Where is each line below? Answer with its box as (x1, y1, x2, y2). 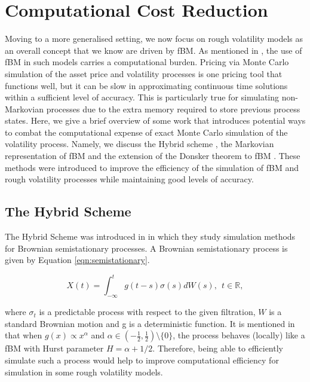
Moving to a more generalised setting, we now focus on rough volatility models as (5, 32, 303, 45)
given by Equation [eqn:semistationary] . (5, 253, 150, 266)
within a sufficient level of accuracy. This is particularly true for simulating (5, 91, 280, 103)
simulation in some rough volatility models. (5, 365, 163, 378)
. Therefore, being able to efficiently (152, 342, 283, 355)
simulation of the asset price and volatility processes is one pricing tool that (5, 67, 283, 80)
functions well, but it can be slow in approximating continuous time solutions (5, 79, 288, 91)
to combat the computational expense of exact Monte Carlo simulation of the (5, 126, 288, 138)
